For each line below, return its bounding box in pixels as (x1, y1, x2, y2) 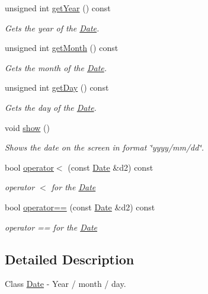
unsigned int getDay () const (5, 81, 109, 94)
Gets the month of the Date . (5, 61, 107, 73)
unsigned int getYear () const (5, 2, 111, 14)
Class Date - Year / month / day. (5, 277, 126, 290)
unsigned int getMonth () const (5, 41, 119, 54)
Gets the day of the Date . (5, 101, 97, 113)
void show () (5, 121, 50, 133)
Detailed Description (5, 250, 135, 268)
